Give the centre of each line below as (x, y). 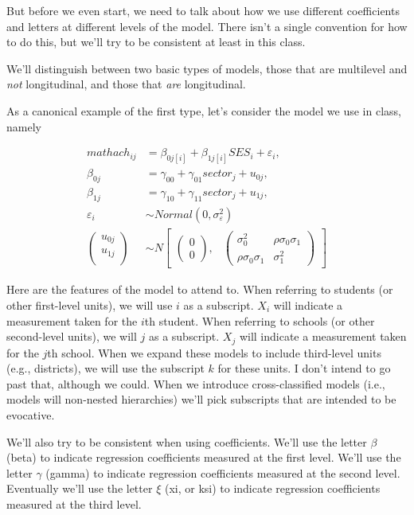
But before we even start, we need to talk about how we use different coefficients (203, 10)
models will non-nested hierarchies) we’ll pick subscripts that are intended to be (201, 399)
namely (24, 126)
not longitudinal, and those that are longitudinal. (126, 84)
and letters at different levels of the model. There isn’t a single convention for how (207, 26)
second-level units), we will (72, 336)
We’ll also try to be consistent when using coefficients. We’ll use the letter (187, 441)
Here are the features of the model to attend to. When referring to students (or (200, 289)
